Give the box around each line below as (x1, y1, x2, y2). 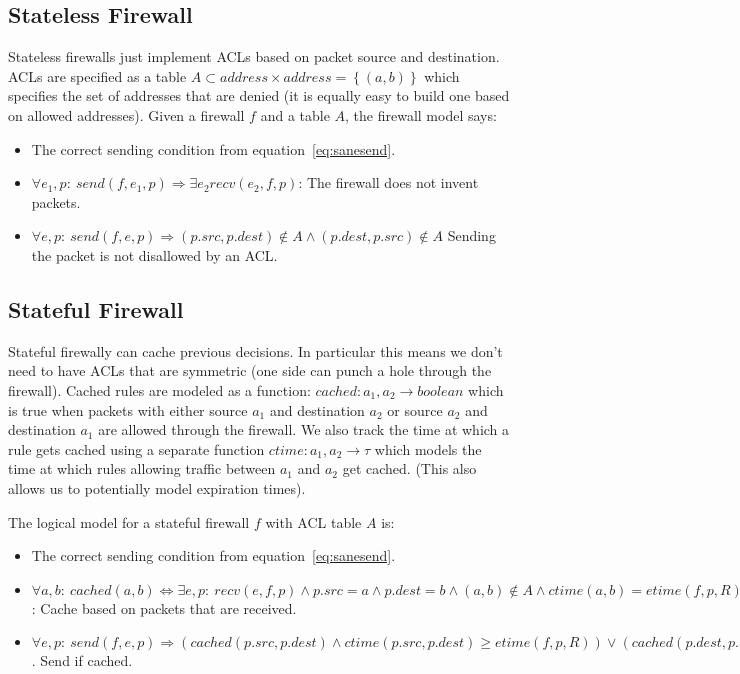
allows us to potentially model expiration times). (8, 477, 306, 498)
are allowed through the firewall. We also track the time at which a (98, 419, 510, 440)
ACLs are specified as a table (8, 65, 187, 86)
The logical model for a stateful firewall (8, 511, 250, 532)
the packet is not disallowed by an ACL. (31, 244, 278, 265)
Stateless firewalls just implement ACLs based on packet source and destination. (8, 46, 500, 67)
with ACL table (265, 511, 362, 532)
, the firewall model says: (345, 104, 497, 125)
